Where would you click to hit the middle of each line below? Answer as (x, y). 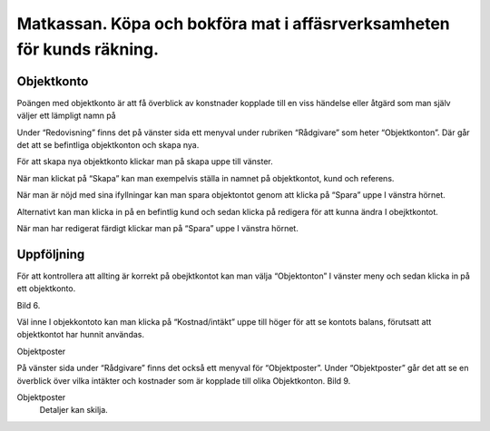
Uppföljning (51, 254)
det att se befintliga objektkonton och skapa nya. (108, 145)
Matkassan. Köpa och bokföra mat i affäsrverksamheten (233, 24)
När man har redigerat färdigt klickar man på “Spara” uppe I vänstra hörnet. (157, 228)
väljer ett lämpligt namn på (67, 116)
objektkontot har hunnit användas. (81, 335)
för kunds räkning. (88, 49)
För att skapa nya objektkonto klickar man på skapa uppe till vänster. (145, 162)
